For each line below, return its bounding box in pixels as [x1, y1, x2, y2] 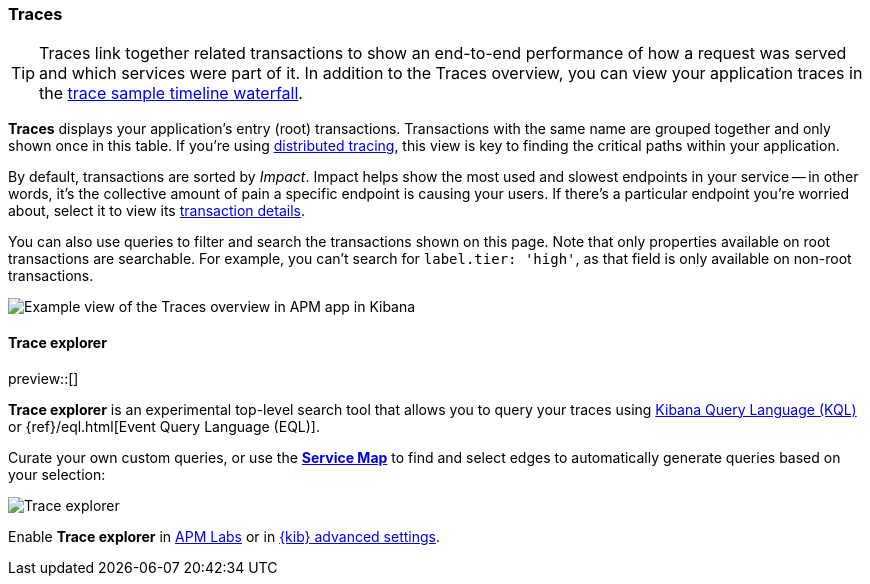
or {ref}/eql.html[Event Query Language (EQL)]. [8, 417, 320, 435]
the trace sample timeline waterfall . [39, 83, 303, 104]
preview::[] [8, 369, 79, 387]
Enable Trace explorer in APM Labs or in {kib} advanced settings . [8, 527, 440, 545]
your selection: [8, 465, 106, 483]
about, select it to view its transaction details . [8, 202, 305, 220]
